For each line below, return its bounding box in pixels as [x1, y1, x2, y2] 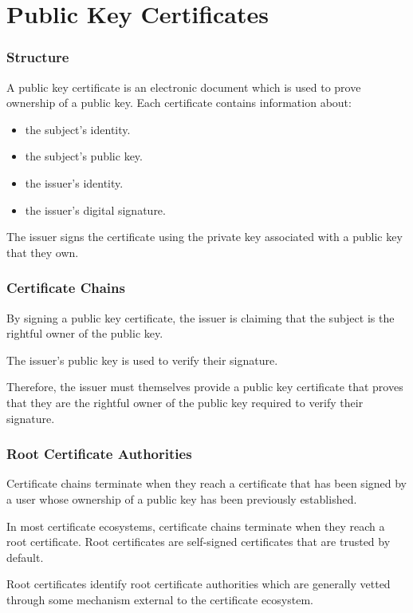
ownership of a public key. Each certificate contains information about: [6, 94, 352, 111]
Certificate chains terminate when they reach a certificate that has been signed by [6, 475, 407, 492]
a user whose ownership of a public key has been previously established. [6, 490, 357, 507]
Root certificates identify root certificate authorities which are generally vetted [6, 575, 391, 592]
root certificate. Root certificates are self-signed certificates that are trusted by [6, 533, 391, 550]
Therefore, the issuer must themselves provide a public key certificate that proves [6, 378, 403, 395]
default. [6, 548, 44, 565]
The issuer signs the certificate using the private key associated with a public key [6, 228, 403, 245]
